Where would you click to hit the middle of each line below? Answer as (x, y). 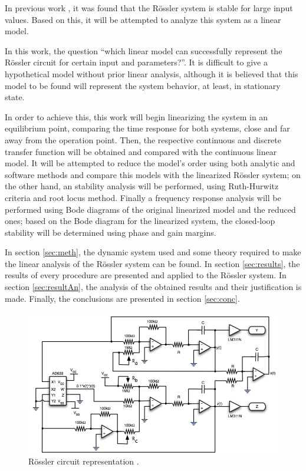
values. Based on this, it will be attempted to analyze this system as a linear (143, 19)
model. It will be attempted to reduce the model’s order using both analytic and (150, 163)
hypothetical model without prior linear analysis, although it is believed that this (152, 73)
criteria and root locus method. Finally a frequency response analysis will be (143, 197)
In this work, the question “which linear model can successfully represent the (144, 50)
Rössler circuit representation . (84, 461)
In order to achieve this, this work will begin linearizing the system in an (136, 116)
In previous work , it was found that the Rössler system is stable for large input (149, 8)
